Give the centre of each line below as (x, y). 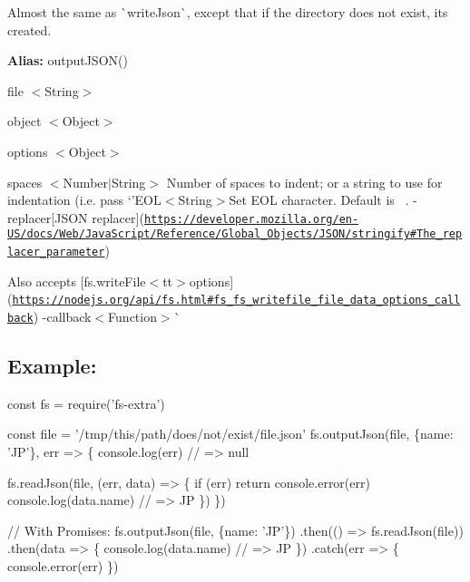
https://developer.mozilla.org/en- (251, 219)
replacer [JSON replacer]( (76, 217)
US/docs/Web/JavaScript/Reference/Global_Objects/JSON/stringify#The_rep (235, 234)
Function (132, 316)
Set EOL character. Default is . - (323, 200)
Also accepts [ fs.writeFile (77, 281)
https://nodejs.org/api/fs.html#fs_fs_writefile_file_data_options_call (236, 301)
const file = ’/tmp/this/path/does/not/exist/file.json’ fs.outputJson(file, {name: (230, 434)
